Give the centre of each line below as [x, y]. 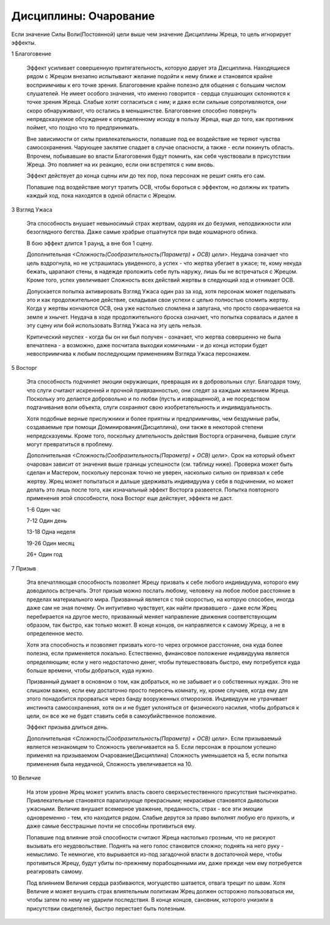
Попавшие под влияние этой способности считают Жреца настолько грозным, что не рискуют [151, 837]
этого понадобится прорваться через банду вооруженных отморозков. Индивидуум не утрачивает [157, 699]
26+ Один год [45, 555]
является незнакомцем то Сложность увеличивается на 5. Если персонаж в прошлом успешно [152, 747]
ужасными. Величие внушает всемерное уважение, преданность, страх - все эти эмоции [145, 809]
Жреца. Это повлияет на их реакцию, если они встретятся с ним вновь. [121, 164]
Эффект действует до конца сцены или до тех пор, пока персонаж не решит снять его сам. [146, 176]
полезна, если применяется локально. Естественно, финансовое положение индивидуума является [158, 654]
